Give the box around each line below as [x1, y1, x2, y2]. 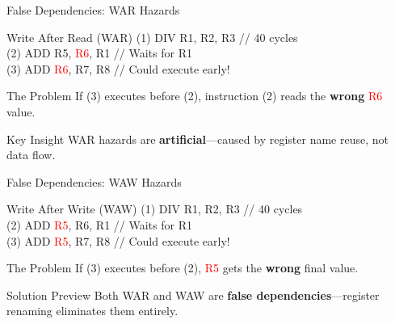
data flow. [6, 146, 56, 163]
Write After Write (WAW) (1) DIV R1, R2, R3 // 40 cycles [6, 200, 303, 217]
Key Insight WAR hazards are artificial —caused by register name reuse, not [6, 130, 389, 147]
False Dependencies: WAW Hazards [6, 173, 182, 190]
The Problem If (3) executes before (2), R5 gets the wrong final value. [6, 259, 359, 276]
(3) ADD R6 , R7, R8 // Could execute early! [6, 60, 230, 77]
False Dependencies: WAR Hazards [6, 2, 180, 18]
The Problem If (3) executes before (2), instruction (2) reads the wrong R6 [6, 87, 383, 104]
